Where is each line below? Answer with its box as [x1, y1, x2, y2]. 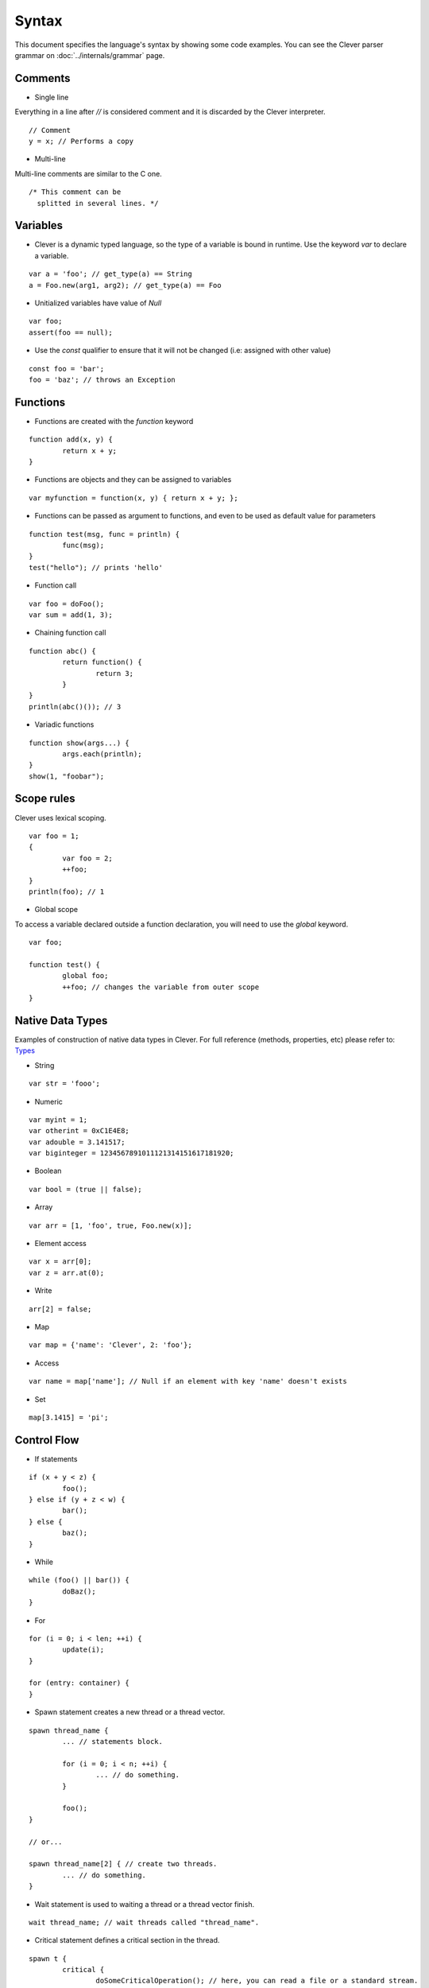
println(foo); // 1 [29, 887, 105, 896]
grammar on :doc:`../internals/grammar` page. [14, 50, 165, 60]
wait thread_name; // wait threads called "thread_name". [29, 1917, 260, 1927]
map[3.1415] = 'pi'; [29, 1412, 109, 1422]
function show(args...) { [29, 738, 130, 747]
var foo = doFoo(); [29, 599, 105, 608]
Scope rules [14, 792, 75, 806]
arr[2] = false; [29, 1304, 92, 1314]
